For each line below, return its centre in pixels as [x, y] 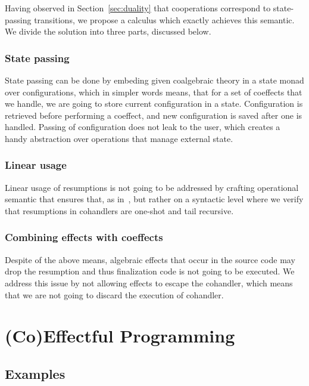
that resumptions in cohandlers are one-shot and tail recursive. [119, 210]
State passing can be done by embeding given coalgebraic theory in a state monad [154, 80]
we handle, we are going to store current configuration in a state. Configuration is [154, 104]
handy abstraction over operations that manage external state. [119, 138]
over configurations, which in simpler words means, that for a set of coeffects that [154, 92]
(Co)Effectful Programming [120, 336]
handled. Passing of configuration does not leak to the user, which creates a [143, 127]
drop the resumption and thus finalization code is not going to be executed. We [150, 271]
